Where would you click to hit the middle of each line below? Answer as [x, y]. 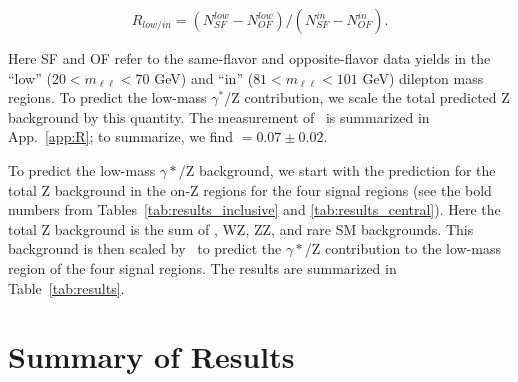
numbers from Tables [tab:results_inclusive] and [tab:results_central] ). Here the [254, 209]
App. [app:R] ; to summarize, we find [121, 136]
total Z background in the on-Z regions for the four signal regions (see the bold [250, 189]
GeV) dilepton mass [423, 77]
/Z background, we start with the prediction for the [337, 169]
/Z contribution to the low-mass [403, 248]
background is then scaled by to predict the [145, 248]
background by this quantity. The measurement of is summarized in [219, 116]
